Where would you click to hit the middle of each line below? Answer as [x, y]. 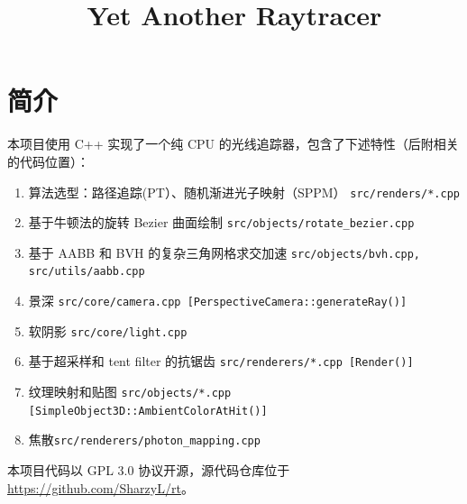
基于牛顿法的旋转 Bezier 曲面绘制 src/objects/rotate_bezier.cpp [221, 222]
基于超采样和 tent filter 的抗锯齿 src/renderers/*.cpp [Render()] [221, 361]
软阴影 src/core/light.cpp [108, 330]
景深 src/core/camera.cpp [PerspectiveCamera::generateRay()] [218, 301]
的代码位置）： [48, 161]
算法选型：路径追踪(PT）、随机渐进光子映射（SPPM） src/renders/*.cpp [244, 192]
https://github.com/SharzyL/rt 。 [101, 487]
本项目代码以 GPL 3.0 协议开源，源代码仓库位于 [149, 470]
